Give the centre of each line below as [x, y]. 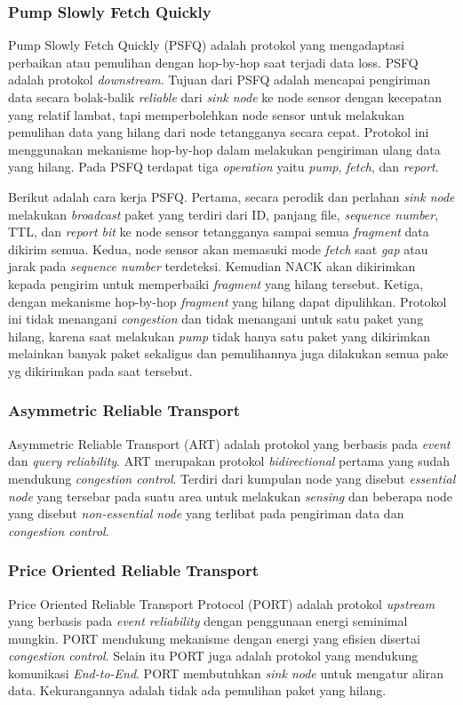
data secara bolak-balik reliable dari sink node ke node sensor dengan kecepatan [225, 97]
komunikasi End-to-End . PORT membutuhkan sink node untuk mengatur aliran [226, 673]
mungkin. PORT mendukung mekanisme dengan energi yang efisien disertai [214, 638]
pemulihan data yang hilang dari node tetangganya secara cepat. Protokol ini [219, 132]
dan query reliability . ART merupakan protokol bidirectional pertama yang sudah [229, 461]
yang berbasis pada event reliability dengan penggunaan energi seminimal [208, 621]
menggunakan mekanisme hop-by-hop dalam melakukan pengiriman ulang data [224, 149]
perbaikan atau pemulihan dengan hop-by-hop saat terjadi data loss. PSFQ [213, 62]
